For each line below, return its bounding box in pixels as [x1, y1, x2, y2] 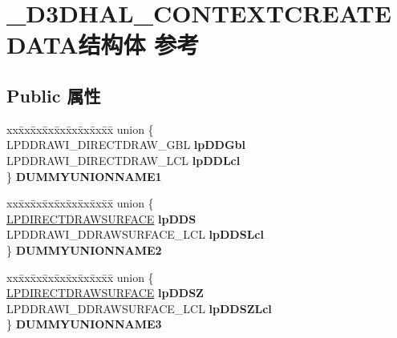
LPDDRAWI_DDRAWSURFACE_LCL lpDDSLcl [6, 226, 264, 243]
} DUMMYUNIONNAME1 [6, 167, 162, 184]
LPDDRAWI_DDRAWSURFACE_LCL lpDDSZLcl [6, 300, 272, 316]
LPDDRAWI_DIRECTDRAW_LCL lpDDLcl [6, 151, 241, 168]
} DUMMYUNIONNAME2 [6, 241, 162, 258]
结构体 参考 [78, 28, 200, 61]
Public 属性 [6, 82, 101, 107]
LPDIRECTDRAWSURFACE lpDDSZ [6, 284, 204, 301]
